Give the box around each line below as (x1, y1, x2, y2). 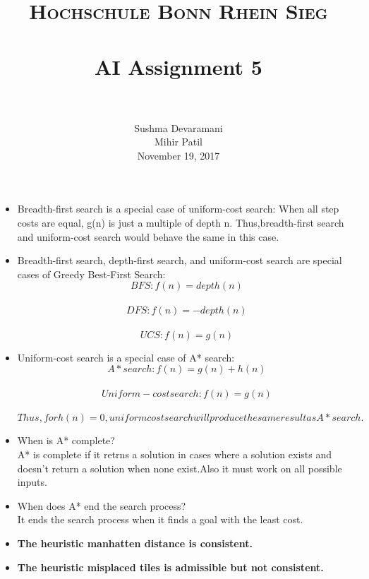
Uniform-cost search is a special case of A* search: (17, 350, 235, 364)
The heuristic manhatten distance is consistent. (17, 535, 253, 550)
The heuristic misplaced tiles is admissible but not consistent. (17, 559, 324, 574)
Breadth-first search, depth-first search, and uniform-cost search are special (17, 253, 342, 268)
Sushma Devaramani (134, 120, 223, 135)
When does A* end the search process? (17, 498, 186, 513)
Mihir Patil (155, 134, 202, 149)
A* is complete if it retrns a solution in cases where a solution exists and (17, 447, 332, 461)
